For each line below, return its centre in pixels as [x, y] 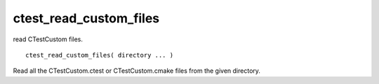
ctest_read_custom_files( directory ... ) [100, 55]
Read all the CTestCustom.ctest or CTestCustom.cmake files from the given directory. [137, 71]
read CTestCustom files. [48, 39]
